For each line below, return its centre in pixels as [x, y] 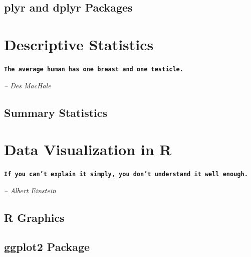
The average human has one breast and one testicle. [94, 69]
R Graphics [34, 217]
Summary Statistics [56, 112]
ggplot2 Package [47, 247]
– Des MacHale [28, 85]
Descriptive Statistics [79, 44]
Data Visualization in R [88, 149]
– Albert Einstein [30, 190]
